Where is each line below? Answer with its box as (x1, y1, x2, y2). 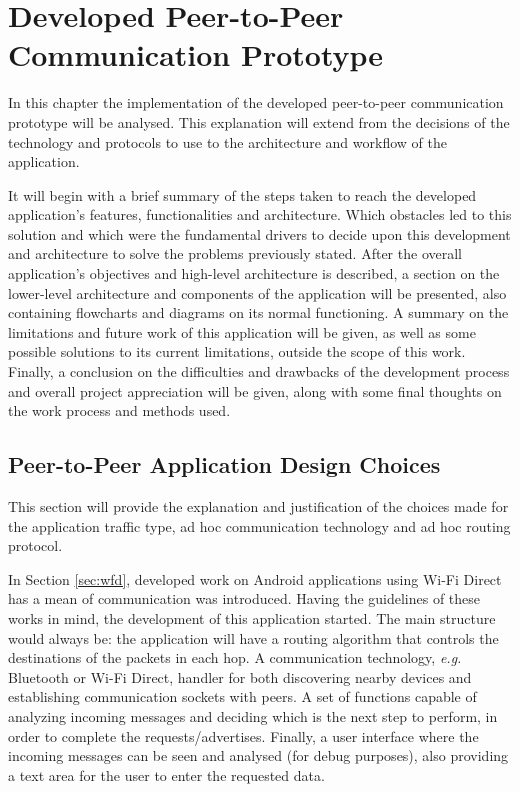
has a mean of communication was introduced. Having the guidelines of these (8, 588, 481, 609)
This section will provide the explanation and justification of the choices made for (8, 496, 509, 517)
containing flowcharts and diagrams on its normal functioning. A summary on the (8, 302, 509, 323)
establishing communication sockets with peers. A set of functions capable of (8, 686, 477, 707)
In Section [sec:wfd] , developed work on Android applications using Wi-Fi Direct (8, 568, 502, 589)
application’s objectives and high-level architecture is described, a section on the (8, 263, 500, 284)
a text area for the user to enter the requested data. (8, 764, 325, 785)
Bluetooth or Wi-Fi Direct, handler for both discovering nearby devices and (8, 666, 472, 687)
